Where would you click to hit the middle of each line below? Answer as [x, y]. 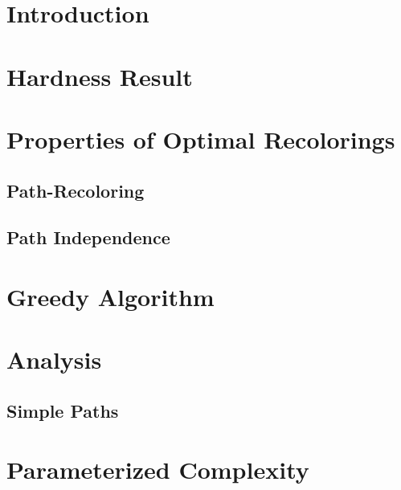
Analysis [54, 359]
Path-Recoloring [76, 190]
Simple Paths [63, 410]
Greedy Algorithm [110, 296]
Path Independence [88, 237]
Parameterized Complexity [158, 470]
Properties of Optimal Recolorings [201, 139]
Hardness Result [100, 76]
